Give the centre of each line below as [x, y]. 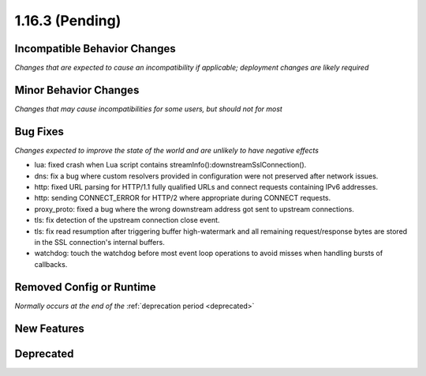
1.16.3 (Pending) [68, 21]
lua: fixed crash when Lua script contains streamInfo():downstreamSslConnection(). [170, 165]
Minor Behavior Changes [77, 90]
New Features [49, 328]
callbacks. [51, 264]
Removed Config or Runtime [85, 287]
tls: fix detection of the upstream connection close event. [127, 220]
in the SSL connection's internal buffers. [99, 242]
